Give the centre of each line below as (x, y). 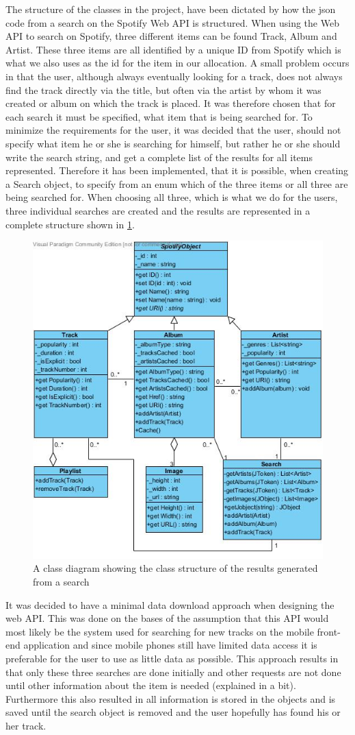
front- (329, 631)
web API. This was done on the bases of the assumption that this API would (167, 618)
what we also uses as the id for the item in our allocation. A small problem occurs (177, 63)
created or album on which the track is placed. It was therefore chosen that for (171, 103)
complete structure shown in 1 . (70, 224)
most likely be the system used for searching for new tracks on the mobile (160, 631)
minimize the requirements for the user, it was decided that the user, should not (173, 130)
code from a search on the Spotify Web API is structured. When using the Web (172, 22)
